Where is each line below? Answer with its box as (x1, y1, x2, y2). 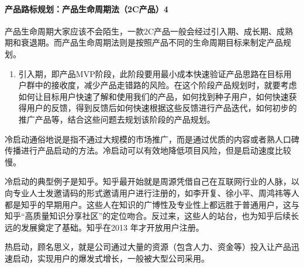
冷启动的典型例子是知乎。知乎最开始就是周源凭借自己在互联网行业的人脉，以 (5, 175, 299, 187)
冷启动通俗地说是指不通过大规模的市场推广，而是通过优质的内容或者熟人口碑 (5, 133, 299, 145)
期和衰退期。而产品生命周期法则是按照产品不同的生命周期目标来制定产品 (5, 36, 283, 48)
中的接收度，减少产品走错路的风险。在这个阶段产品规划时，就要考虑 (34, 79, 297, 91)
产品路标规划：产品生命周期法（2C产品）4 (5, 2, 168, 15)
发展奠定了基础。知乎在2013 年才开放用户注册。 (20, 221, 204, 233)
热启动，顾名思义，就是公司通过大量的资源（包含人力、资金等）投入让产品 (5, 241, 291, 253)
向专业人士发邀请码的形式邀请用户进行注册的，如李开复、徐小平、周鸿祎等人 (5, 186, 299, 199)
